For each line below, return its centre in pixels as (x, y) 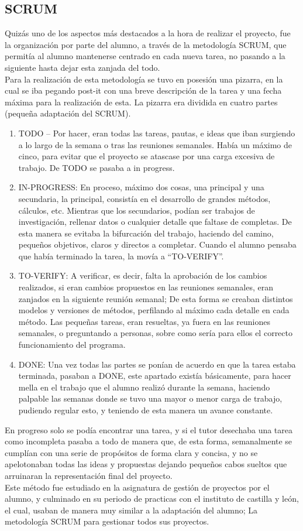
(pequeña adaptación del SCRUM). (68, 113)
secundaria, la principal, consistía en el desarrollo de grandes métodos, (144, 198)
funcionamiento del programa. (72, 345)
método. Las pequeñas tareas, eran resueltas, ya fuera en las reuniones (144, 321)
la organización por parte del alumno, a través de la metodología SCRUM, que (146, 44)
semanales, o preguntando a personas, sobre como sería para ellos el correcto (155, 333)
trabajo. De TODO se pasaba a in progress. (97, 167)
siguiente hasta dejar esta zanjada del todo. (82, 67)
